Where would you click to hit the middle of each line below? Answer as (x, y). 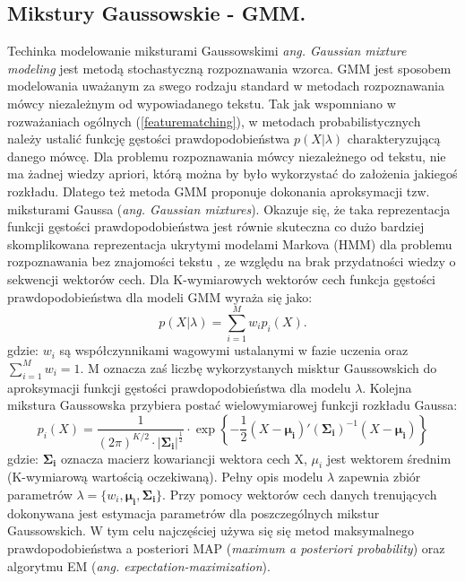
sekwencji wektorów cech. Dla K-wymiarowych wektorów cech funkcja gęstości (221, 278)
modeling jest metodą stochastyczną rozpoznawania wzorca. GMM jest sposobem (229, 68)
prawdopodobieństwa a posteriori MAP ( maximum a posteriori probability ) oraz (226, 547)
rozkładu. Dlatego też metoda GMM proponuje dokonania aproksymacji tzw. (219, 191)
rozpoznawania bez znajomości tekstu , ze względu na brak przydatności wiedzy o (232, 261)
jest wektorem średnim (389, 458)
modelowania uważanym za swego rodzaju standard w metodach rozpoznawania (226, 86)
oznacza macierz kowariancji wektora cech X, (184, 458)
